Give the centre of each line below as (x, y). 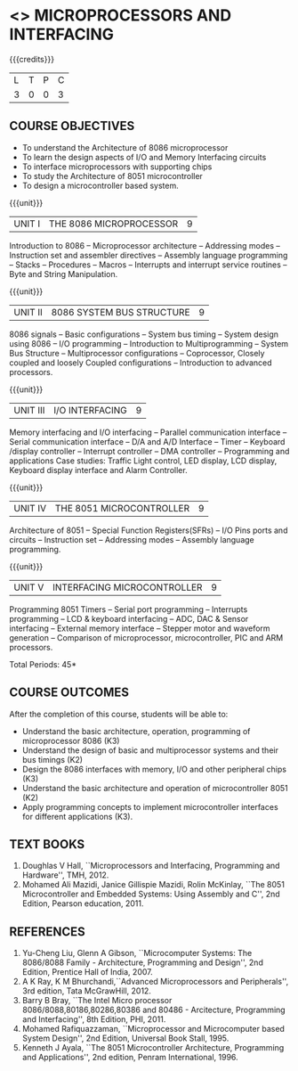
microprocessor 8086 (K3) (71, 740)
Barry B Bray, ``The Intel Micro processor (97, 1001)
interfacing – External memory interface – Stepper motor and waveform (140, 628)
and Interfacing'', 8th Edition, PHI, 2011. (94, 1019)
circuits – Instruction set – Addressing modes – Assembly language (132, 539)
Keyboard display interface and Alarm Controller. (99, 470)
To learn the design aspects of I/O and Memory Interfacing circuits (144, 157)
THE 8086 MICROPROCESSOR (113, 224)
